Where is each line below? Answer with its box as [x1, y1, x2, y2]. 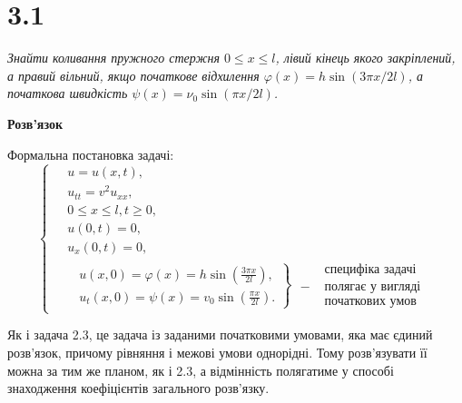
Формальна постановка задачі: [7, 144, 174, 163]
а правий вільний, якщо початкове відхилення [7, 65, 260, 84]
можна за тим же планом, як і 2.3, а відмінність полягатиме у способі [7, 360, 394, 379]
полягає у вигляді [324, 280, 421, 294]
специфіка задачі [324, 263, 417, 277]
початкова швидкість [7, 84, 128, 103]
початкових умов [324, 295, 417, 309]
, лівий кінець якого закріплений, [275, 48, 456, 67]
